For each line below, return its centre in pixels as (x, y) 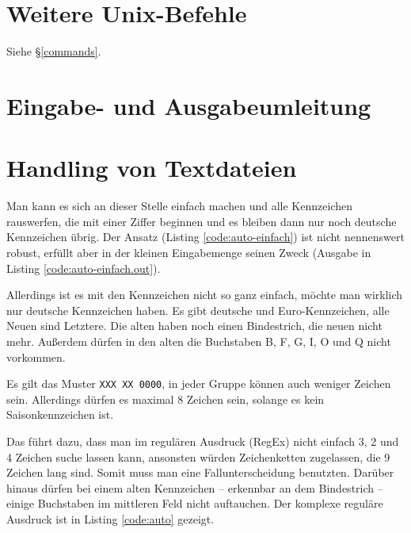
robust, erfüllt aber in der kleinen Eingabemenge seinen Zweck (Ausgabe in (189, 252)
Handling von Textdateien (152, 168)
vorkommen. (36, 357)
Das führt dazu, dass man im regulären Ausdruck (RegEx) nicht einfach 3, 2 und (203, 441)
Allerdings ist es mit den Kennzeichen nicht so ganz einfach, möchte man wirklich (205, 295)
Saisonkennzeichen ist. (60, 414)
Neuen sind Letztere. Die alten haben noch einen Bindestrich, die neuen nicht (194, 326)
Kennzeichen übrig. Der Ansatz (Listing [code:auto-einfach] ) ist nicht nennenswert (205, 237)
